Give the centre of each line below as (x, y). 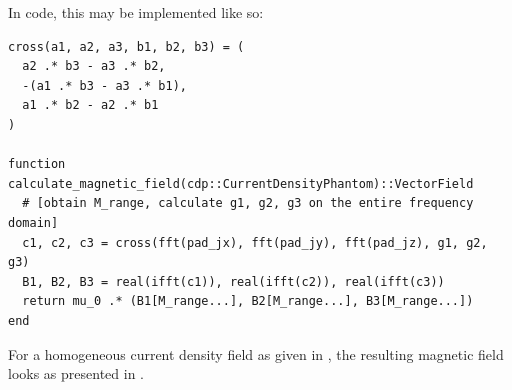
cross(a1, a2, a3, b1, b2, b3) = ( (126, 46)
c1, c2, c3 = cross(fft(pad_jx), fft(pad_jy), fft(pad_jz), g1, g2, (255, 242)
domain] (33, 222)
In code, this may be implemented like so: (136, 12)
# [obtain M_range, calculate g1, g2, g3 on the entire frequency (248, 203)
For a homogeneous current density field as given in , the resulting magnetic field (256, 353)
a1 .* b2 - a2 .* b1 (90, 105)
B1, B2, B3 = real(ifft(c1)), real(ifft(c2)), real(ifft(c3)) (233, 281)
